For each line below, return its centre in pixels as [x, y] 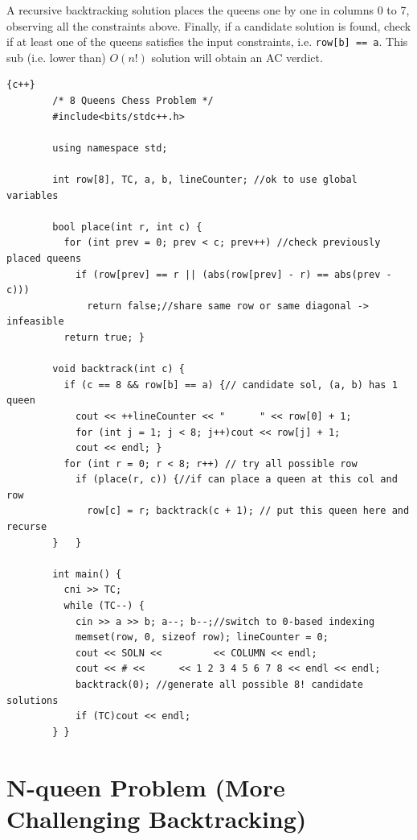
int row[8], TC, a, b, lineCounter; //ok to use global [205, 180]
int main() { [87, 574]
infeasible [35, 322]
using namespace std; [110, 148]
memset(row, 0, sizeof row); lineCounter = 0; [202, 637]
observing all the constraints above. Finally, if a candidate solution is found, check [209, 25]
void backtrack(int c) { [119, 369]
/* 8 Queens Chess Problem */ [133, 101]
